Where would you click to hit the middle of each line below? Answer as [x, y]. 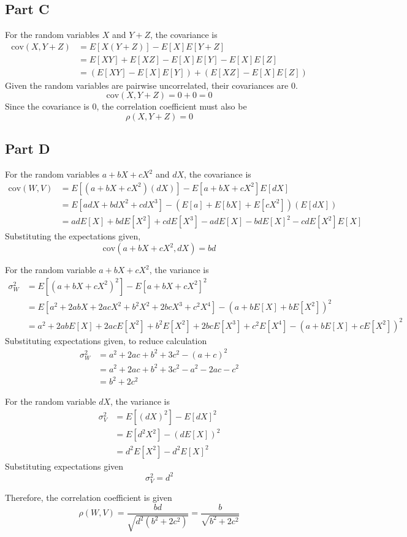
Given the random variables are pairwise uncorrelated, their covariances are [147, 85]
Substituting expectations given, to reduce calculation [106, 340]
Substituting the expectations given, [73, 236]
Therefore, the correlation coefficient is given [89, 498]
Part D [28, 148]
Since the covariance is [47, 106]
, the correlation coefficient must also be [172, 106]
